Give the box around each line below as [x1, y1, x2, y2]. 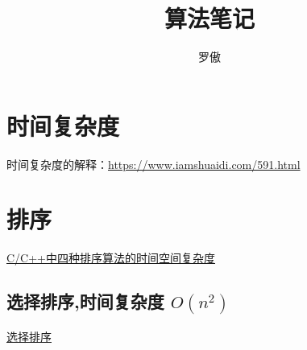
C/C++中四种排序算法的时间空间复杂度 [6, 249, 215, 266]
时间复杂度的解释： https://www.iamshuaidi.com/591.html [6, 155, 301, 172]
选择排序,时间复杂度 [6, 289, 164, 314]
